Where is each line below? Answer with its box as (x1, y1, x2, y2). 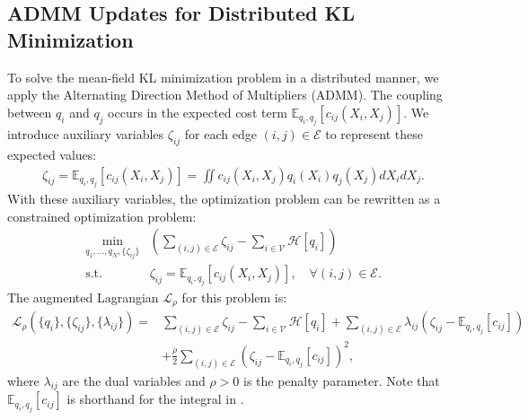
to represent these (325, 125, 423, 144)
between (7, 102, 52, 121)
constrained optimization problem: (7, 206, 197, 225)
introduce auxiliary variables (7, 125, 164, 144)
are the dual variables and (62, 371, 206, 389)
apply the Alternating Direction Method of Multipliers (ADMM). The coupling (7, 85, 443, 104)
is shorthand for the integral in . (66, 389, 244, 408)
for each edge (184, 125, 257, 144)
